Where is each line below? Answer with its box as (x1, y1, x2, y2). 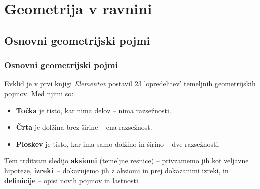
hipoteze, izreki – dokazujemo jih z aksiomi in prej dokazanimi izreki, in (4, 165, 229, 175)
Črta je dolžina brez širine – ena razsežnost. (16, 122, 152, 132)
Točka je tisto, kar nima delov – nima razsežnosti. (16, 105, 171, 115)
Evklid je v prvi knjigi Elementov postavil (4, 78, 133, 89)
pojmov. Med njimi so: (4, 88, 74, 98)
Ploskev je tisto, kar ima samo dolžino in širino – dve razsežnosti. (16, 138, 220, 149)
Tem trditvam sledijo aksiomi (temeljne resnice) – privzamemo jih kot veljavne (4, 155, 249, 166)
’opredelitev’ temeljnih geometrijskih (144, 78, 256, 89)
